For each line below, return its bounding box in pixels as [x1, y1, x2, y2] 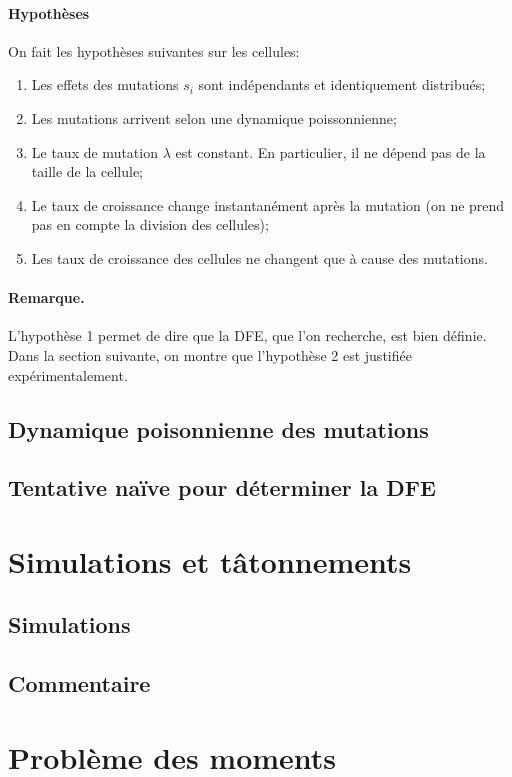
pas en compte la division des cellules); [31, 214, 269, 235]
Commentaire [8, 668, 151, 699]
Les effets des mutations [31, 74, 179, 95]
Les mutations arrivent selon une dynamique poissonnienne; [31, 107, 397, 128]
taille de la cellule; [31, 161, 144, 182]
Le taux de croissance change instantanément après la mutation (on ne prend [31, 194, 505, 215]
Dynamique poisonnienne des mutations [8, 413, 429, 444]
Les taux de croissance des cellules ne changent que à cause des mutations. [31, 247, 488, 268]
